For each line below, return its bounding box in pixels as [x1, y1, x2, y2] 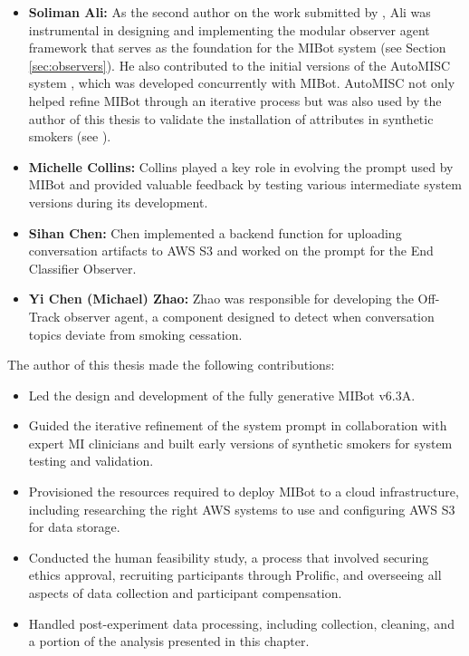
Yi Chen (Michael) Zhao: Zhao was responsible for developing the [28, 289, 414, 308]
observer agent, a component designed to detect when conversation [64, 306, 435, 325]
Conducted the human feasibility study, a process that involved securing [28, 547, 429, 566]
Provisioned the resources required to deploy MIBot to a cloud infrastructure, [28, 482, 459, 501]
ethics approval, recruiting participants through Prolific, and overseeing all [28, 565, 442, 584]
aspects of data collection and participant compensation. [28, 584, 342, 603]
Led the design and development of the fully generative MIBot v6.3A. [28, 385, 416, 404]
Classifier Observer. [28, 258, 137, 277]
